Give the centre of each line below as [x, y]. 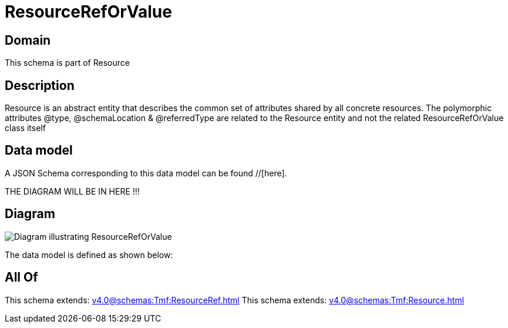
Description [40, 85]
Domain [28, 40]
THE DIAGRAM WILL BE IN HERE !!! [72, 191]
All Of [21, 277]
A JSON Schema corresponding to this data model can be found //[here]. [146, 173]
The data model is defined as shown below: [89, 255]
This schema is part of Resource [67, 63]
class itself [25, 128]
